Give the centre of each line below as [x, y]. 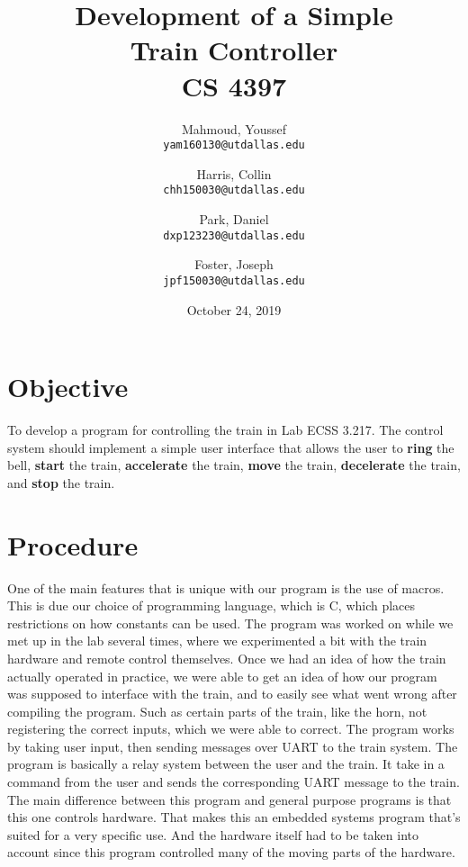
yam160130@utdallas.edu [234, 145]
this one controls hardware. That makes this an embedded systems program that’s [234, 817]
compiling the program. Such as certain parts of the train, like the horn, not [217, 711]
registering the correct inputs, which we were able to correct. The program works [231, 729]
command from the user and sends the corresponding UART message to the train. [234, 782]
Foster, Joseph [234, 264]
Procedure [73, 544]
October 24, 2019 [234, 309]
